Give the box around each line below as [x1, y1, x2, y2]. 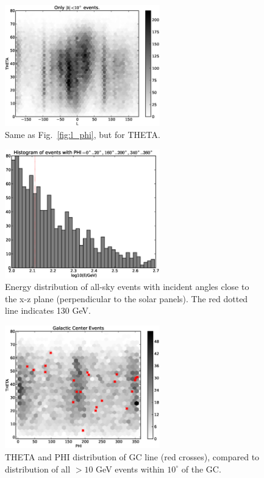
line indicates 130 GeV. [5, 304, 91, 317]
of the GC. [181, 462, 221, 475]
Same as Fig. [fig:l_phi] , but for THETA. [5, 128, 160, 141]
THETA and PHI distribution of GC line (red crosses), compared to [5, 451, 260, 463]
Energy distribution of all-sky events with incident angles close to [5, 280, 249, 293]
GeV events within [96, 462, 165, 475]
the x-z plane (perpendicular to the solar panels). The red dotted [5, 292, 248, 305]
